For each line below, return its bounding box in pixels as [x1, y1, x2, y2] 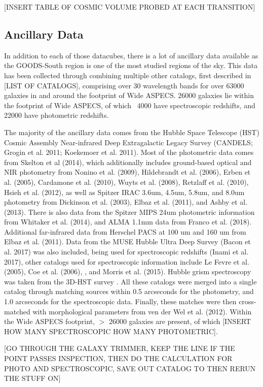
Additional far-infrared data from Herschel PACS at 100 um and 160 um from [4, 226, 246, 237]
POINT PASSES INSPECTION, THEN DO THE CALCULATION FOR [4, 353, 233, 364]
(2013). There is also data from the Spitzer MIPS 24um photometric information [4, 206, 255, 217]
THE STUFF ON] [4, 373, 61, 383]
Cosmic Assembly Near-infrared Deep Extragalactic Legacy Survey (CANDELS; [4, 137, 253, 147]
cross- [239, 296, 256, 307]
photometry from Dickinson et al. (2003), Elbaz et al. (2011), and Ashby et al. [4, 197, 248, 207]
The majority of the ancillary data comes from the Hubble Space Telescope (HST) [4, 126, 259, 137]
